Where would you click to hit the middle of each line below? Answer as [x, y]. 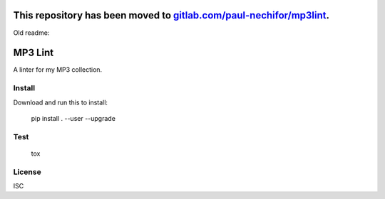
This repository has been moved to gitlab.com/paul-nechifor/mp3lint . [171, 15]
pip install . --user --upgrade [73, 118]
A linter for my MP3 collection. [58, 70]
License [27, 172]
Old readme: [31, 33]
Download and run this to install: [61, 102]
